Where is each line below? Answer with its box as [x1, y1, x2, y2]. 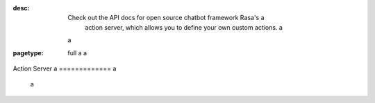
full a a [67, 48, 87, 57]
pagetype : [12, 48, 44, 57]
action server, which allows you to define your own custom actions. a [85, 23, 283, 31]
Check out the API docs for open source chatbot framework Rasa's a [67, 14, 265, 22]
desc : [12, 4, 30, 12]
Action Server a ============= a [12, 64, 117, 73]
